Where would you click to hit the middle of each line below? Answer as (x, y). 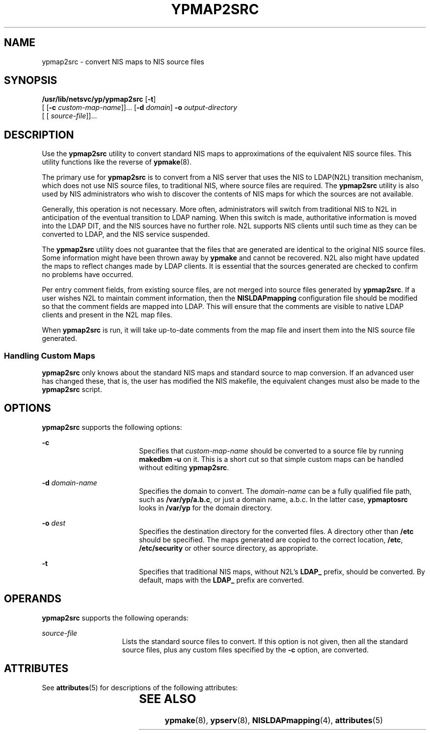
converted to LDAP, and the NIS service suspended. (126, 234)
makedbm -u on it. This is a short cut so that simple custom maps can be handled (271, 459)
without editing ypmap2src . (184, 467)
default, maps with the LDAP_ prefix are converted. (222, 580)
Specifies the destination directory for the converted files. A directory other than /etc (276, 531)
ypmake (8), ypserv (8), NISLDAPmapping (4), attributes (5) (274, 720)
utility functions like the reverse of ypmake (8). (117, 162)
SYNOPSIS (31, 81)
